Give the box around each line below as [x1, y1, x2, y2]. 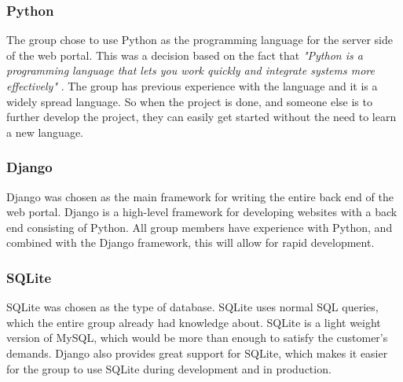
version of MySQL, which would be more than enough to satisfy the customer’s [6, 329, 388, 346]
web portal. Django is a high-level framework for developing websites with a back [6, 204, 398, 220]
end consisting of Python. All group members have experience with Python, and [6, 219, 393, 235]
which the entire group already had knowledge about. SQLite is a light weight [6, 314, 381, 330]
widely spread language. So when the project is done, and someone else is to [6, 93, 372, 109]
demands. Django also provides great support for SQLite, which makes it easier [6, 344, 388, 361]
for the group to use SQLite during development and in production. [6, 360, 332, 376]
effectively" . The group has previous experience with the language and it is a [6, 78, 378, 94]
